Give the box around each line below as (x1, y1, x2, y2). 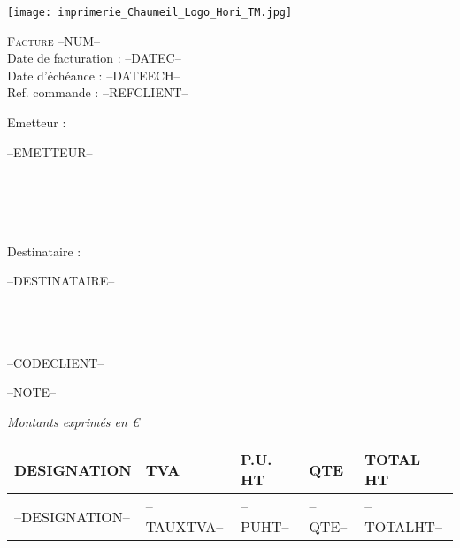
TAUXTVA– (145, 516, 224, 537)
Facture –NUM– (7, 31, 100, 49)
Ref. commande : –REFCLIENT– (7, 83, 188, 102)
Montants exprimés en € (7, 412, 139, 430)
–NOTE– (7, 383, 57, 401)
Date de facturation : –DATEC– (7, 49, 181, 67)
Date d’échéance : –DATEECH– (7, 65, 180, 84)
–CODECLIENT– (7, 353, 104, 371)
